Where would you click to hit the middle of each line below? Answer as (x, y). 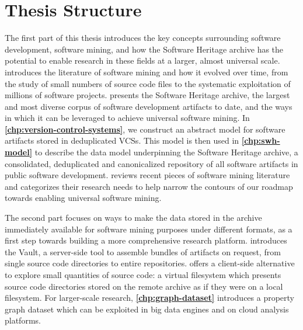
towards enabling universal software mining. (83, 198)
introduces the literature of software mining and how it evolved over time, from (147, 72)
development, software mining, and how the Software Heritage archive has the (144, 49)
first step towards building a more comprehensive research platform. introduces (146, 240)
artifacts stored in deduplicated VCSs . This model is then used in (122, 140)
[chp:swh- (261, 140)
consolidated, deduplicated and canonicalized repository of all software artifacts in (151, 163)
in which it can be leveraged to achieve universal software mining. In (127, 118)
